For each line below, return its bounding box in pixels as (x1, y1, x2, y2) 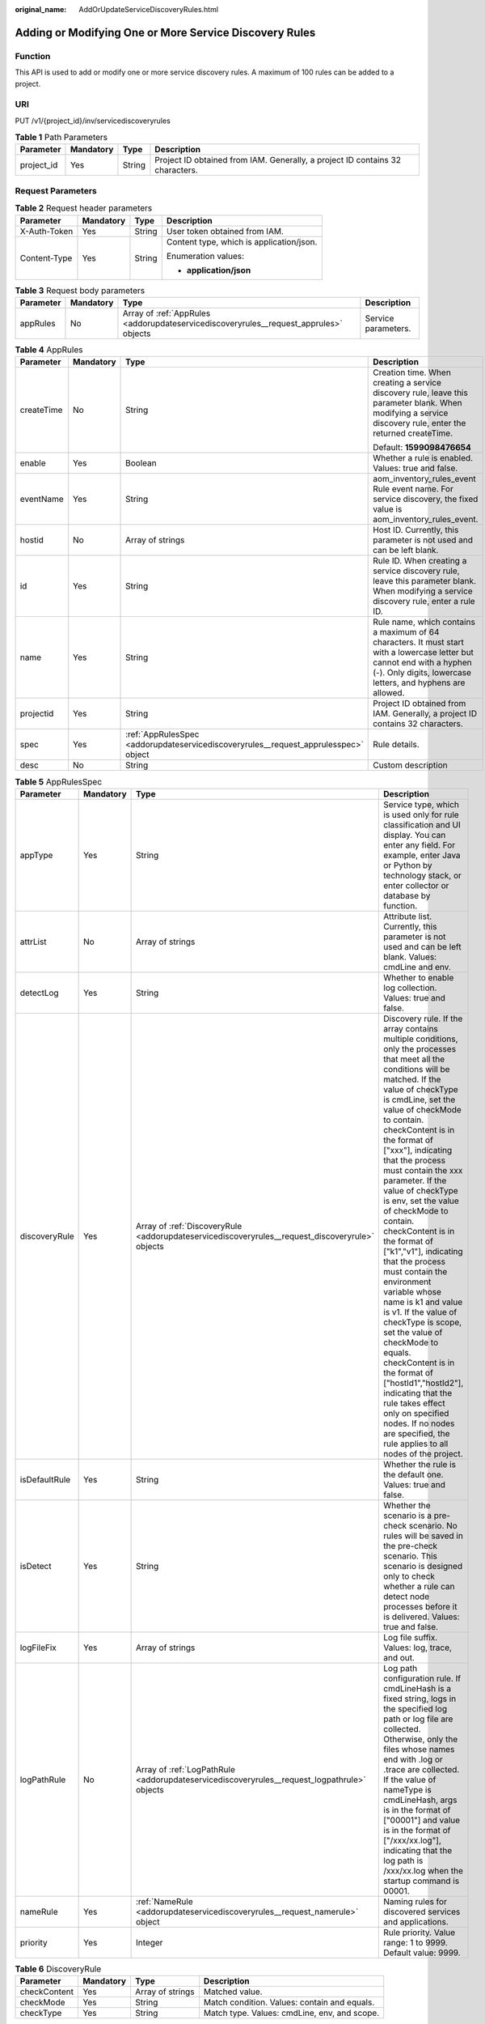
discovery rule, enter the (373, 418, 466, 429)
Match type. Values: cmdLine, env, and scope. (203, 2008, 380, 2019)
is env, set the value (383, 1195, 460, 1206)
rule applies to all (383, 1438, 449, 1449)
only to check (383, 1571, 436, 1582)
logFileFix (19, 1642, 57, 1653)
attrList (19, 936, 48, 947)
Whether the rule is (383, 1458, 457, 1469)
